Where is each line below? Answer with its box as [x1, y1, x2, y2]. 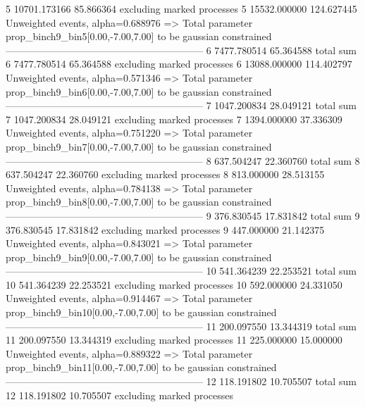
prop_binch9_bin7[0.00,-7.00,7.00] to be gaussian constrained [6, 139, 272, 154]
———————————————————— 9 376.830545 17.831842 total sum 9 [6, 208, 360, 223]
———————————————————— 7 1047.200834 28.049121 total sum [6, 98, 357, 113]
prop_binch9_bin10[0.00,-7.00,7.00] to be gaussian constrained [6, 305, 277, 320]
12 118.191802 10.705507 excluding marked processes [6, 387, 234, 402]
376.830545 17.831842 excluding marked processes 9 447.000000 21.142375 [6, 222, 325, 237]
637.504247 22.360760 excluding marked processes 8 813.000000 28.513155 [6, 167, 325, 182]
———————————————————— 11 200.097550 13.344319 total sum [6, 318, 357, 333]
